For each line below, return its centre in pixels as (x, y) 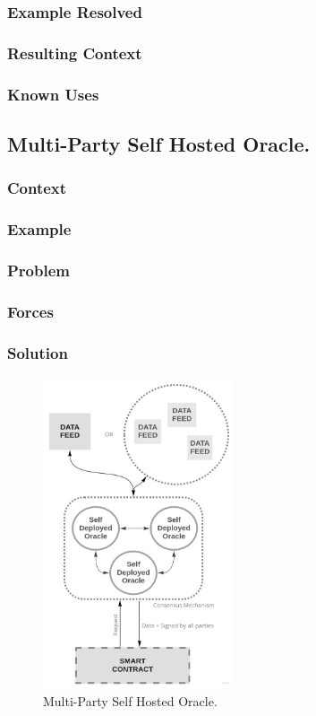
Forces (30, 311)
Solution (38, 352)
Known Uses (53, 94)
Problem (38, 270)
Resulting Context (75, 52)
